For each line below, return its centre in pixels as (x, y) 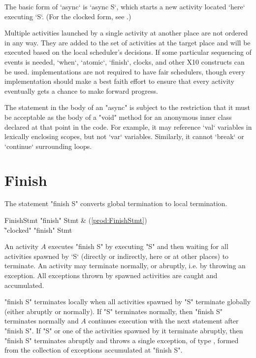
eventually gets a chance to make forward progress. (81, 90)
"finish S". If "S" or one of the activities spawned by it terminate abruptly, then (124, 330)
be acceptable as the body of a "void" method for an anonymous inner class (118, 117)
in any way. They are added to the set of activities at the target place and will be (128, 42)
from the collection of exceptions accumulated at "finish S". (94, 350)
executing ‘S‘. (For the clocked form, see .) (68, 16)
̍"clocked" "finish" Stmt (38, 230)
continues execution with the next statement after (163, 321)
